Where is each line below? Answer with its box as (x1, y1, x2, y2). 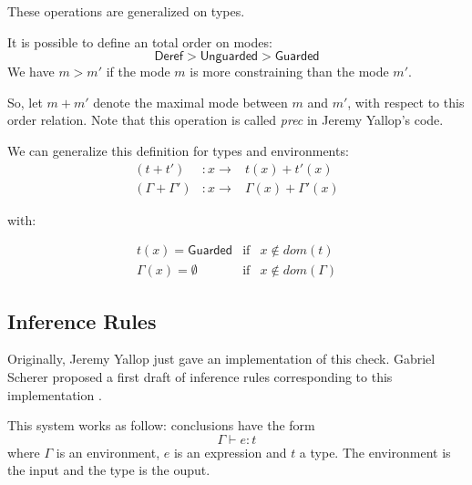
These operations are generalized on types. (7, 2, 245, 20)
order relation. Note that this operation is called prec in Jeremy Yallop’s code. (7, 110, 444, 129)
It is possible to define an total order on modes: (7, 32, 272, 51)
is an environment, (56, 442, 160, 461)
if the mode (106, 62, 170, 81)
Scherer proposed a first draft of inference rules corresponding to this (7, 367, 393, 387)
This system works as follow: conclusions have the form (7, 416, 315, 435)
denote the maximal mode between (93, 92, 288, 111)
